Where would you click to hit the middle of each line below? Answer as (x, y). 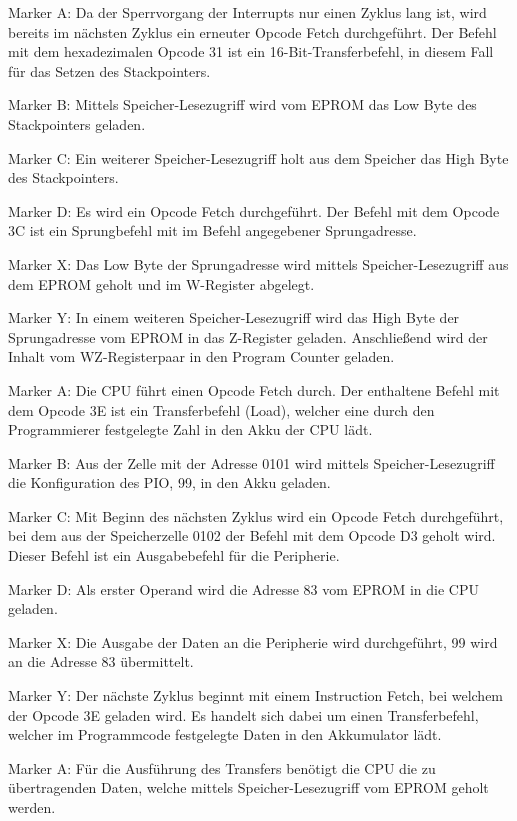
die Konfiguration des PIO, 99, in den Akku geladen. (169, 482)
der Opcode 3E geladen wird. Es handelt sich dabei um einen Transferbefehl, (243, 714)
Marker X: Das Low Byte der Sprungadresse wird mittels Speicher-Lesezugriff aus (258, 263)
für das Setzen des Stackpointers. (109, 70)
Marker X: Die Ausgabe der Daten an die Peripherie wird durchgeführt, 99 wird (253, 641)
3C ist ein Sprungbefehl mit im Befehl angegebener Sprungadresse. (212, 230)
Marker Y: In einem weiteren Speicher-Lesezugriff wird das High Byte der (234, 317)
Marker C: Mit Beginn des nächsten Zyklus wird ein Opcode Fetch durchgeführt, (256, 515)
